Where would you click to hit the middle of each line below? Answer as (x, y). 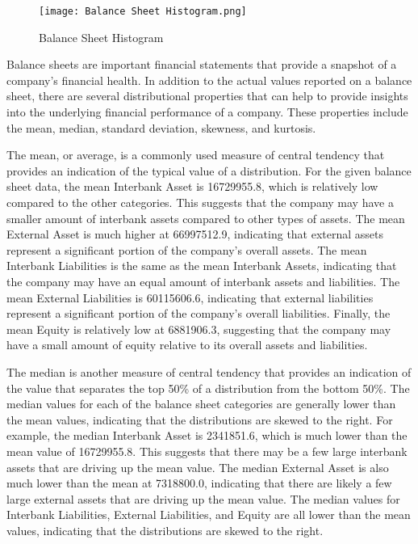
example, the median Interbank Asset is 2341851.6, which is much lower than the (207, 435)
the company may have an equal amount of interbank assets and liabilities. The (203, 281)
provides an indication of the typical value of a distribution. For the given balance (209, 170)
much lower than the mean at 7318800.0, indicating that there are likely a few (199, 483)
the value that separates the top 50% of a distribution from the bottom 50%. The (208, 388)
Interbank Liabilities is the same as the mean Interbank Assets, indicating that (202, 266)
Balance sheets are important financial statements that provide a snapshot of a (202, 64)
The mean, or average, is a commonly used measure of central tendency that (196, 155)
